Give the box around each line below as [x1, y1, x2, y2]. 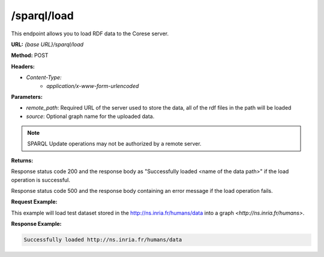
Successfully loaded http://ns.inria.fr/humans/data [23, 237, 182, 243]
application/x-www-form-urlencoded [46, 82, 139, 89]
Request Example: [11, 198, 58, 205]
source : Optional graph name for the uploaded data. [26, 113, 155, 120]
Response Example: [11, 220, 62, 228]
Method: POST [11, 52, 49, 59]
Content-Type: [26, 74, 62, 81]
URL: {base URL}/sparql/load [11, 41, 84, 48]
